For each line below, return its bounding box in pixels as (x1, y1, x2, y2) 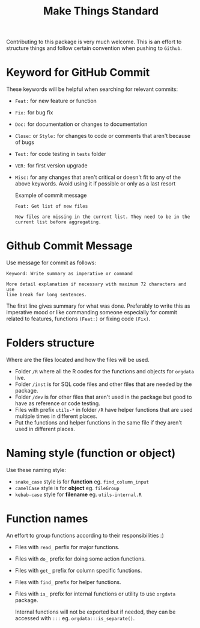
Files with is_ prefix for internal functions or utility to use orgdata (14, 590, 176, 597)
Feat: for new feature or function (14, 98, 97, 105)
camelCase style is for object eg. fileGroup (14, 484, 120, 491)
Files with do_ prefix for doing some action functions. (14, 555, 146, 562)
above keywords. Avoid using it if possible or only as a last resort (14, 180, 176, 187)
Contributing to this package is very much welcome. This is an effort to (6, 38, 182, 46)
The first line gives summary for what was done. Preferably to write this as (6, 302, 190, 309)
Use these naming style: (6, 466, 66, 473)
